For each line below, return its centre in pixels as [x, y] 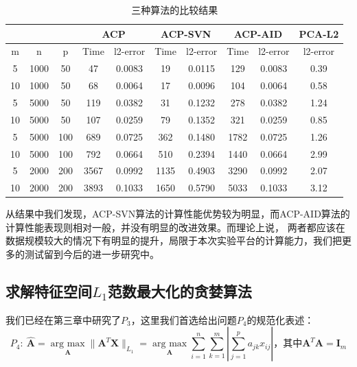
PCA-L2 [319, 33]
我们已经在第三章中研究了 [63, 319]
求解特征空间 [49, 291]
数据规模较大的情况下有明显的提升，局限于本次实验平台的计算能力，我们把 [174, 240]
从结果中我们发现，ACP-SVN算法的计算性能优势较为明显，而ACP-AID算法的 [178, 214]
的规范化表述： [280, 319]
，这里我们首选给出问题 [184, 319]
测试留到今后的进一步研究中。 [92, 254]
